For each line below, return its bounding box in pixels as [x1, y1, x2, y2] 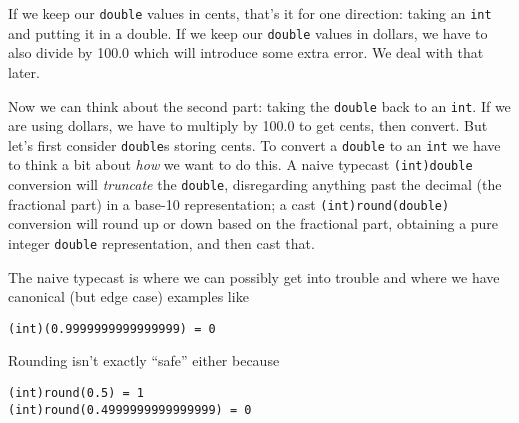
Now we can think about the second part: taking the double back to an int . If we [8, 95, 511, 116]
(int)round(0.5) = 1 [8, 386, 145, 401]
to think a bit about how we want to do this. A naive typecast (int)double [8, 154, 473, 175]
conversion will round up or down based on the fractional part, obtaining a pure [8, 213, 499, 234]
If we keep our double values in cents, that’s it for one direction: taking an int [8, 3, 492, 23]
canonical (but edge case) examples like [8, 286, 249, 307]
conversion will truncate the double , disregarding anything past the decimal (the [8, 174, 502, 195]
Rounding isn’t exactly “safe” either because [8, 350, 280, 371]
